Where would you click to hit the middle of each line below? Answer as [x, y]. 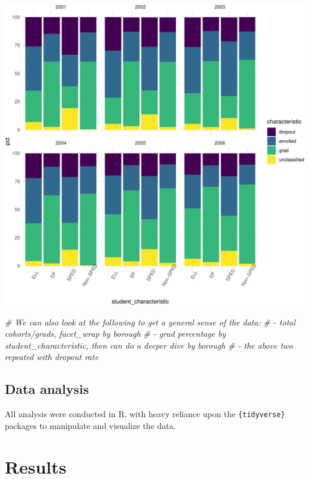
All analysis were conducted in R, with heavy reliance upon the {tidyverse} [145, 414]
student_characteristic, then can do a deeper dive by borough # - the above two [149, 345]
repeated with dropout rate [52, 357]
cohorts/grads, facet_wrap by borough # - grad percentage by [115, 334]
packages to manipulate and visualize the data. [90, 425]
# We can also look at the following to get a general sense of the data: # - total [150, 322]
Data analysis [47, 389]
